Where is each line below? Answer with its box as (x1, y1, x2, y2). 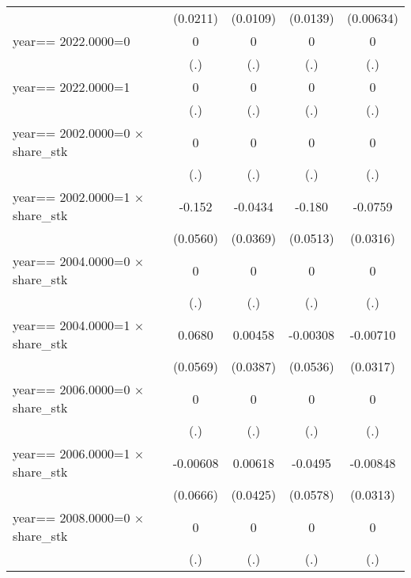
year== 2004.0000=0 (13, 252, 130, 270)
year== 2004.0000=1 (13, 316, 130, 334)
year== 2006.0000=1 (13, 444, 130, 462)
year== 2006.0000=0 (13, 380, 130, 398)
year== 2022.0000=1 (13, 78, 130, 96)
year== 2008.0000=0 (13, 508, 130, 527)
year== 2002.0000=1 (13, 188, 130, 206)
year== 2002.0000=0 (13, 124, 130, 142)
